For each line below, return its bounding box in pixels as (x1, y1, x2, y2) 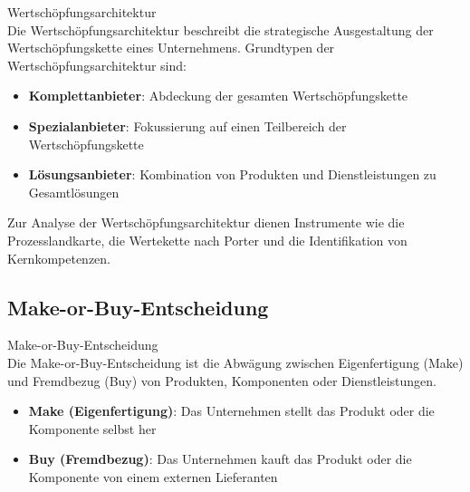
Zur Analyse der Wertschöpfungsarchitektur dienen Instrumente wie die (7, 213, 405, 232)
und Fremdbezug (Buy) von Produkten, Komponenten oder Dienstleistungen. (7, 371, 437, 390)
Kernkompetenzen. (7, 248, 110, 267)
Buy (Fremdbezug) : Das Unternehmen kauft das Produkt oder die (28, 449, 412, 468)
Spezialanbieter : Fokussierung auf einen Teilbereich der (28, 116, 347, 135)
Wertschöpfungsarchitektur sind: (7, 55, 187, 74)
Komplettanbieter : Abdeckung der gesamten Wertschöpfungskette (28, 86, 408, 105)
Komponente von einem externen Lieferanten (28, 467, 278, 486)
